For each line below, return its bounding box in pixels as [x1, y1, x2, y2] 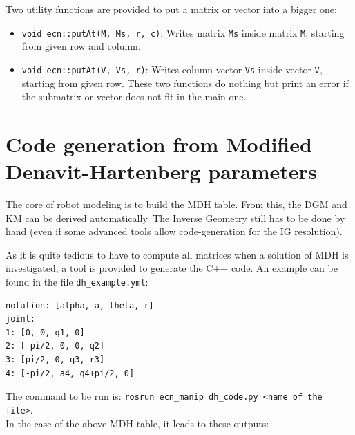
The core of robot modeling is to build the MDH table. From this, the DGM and [6, 197, 347, 211]
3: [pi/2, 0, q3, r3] [6, 355, 105, 364]
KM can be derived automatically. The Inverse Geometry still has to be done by [6, 210, 345, 225]
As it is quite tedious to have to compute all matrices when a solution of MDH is [6, 247, 349, 261]
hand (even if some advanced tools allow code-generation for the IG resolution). [6, 224, 343, 239]
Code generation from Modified [6, 129, 312, 158]
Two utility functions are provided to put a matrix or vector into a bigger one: [6, 2, 337, 16]
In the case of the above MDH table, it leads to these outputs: [6, 416, 269, 430]
